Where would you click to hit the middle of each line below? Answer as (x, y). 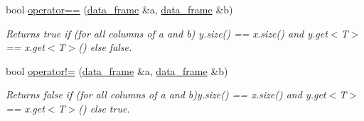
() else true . (104, 108)
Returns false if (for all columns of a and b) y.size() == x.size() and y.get (166, 94)
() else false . (105, 47)
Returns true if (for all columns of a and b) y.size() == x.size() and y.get (167, 33)
